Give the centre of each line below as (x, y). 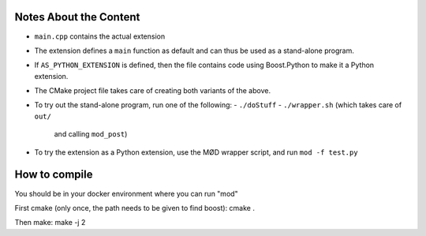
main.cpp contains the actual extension (100, 36)
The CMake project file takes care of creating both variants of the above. (153, 91)
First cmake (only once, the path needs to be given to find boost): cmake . (135, 208)
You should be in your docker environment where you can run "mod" (126, 193)
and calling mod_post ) (91, 134)
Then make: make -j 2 (50, 223)
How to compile (54, 175)
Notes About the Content (77, 17)
